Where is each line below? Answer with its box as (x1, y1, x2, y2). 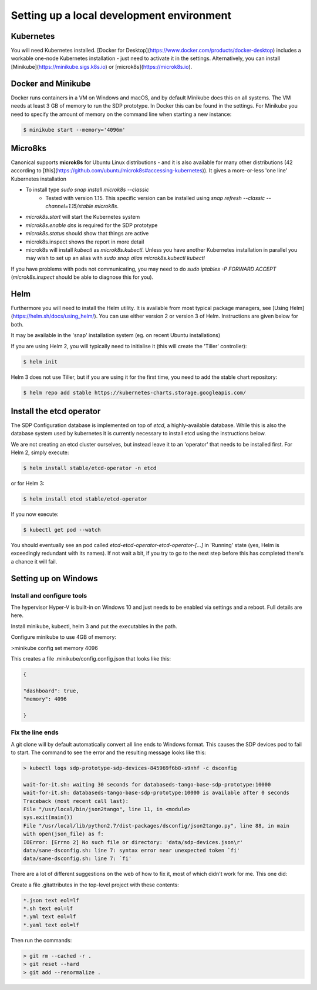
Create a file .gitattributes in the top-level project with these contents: (11, 881, 179, 888)
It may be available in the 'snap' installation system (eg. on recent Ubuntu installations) (11, 332, 221, 339)
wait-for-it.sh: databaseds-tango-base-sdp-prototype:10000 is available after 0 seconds (23, 789, 290, 796)
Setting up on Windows (11, 574, 98, 584)
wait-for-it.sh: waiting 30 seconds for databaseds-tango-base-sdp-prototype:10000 (23, 781, 271, 788)
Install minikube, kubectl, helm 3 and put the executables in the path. (11, 622, 177, 629)
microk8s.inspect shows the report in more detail (25, 238, 144, 245)
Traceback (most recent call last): (23, 798, 129, 804)
